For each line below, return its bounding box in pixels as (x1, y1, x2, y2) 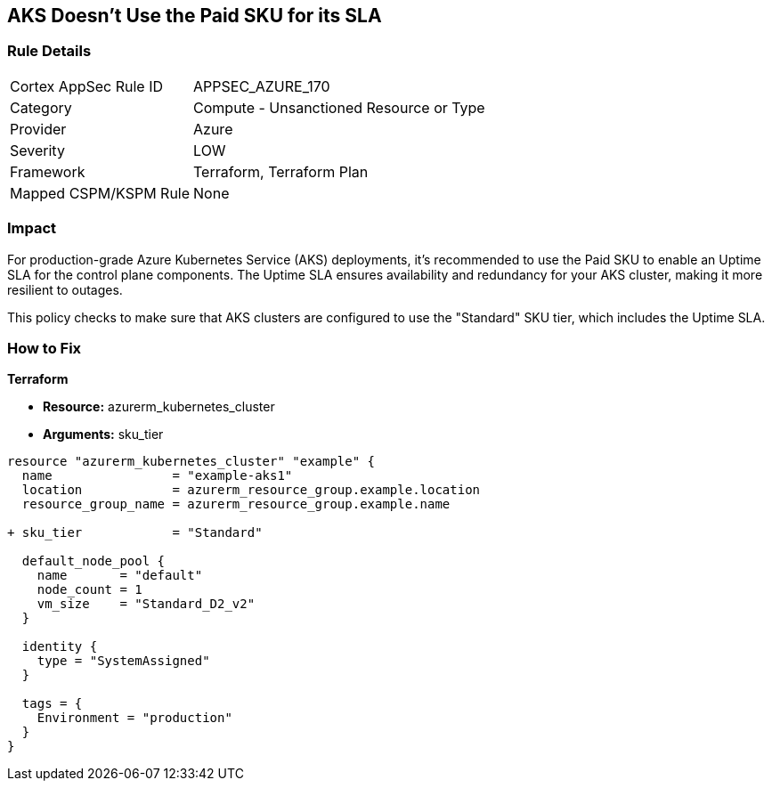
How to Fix (7, 338, 82, 357)
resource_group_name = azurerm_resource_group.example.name (21, 497, 451, 512)
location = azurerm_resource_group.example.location (21, 483, 481, 498)
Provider (10, 119, 67, 138)
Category (10, 98, 72, 117)
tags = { (21, 696, 83, 711)
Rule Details (7, 42, 92, 61)
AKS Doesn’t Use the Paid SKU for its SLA (7, 4, 382, 27)
